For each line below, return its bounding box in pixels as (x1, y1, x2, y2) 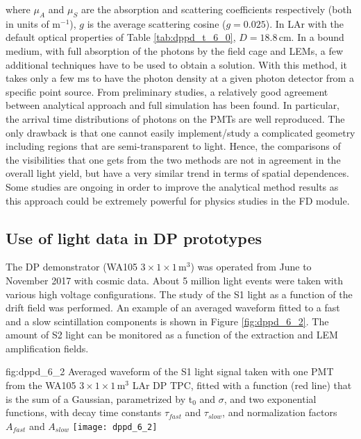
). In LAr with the (265, 16, 344, 31)
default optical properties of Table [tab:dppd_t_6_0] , (6, 30, 236, 44)
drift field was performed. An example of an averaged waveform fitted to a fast (6, 300, 340, 315)
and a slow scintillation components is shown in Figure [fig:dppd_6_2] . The (6, 313, 329, 328)
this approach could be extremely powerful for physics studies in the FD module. (6, 193, 350, 207)
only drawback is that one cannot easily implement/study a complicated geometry (6, 125, 355, 139)
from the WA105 (6, 378, 76, 393)
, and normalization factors (222, 405, 337, 420)
